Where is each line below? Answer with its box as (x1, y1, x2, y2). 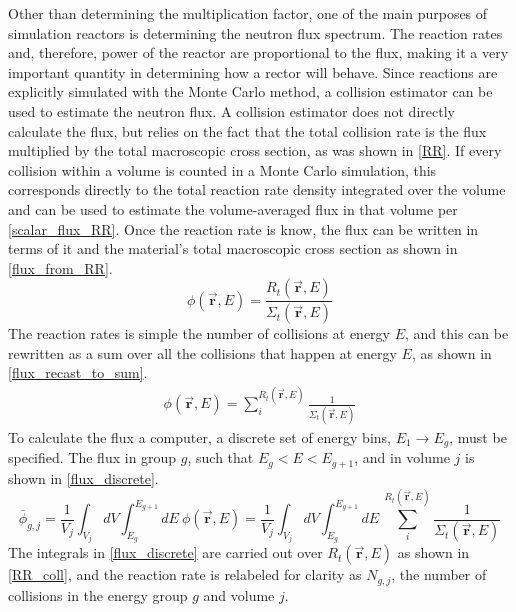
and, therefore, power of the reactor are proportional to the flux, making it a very (8, 42, 509, 63)
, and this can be (405, 323, 509, 344)
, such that (187, 447, 254, 468)
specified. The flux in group (8, 447, 177, 468)
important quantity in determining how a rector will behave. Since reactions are (8, 61, 498, 82)
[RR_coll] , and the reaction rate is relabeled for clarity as (8, 564, 362, 585)
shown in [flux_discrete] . (8, 467, 159, 488)
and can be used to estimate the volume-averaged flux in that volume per (8, 198, 458, 219)
